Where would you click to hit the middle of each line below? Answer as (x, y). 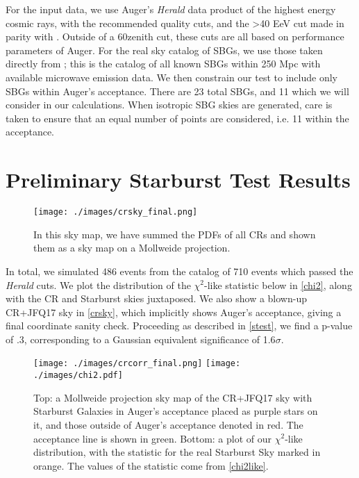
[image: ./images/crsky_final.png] (116, 212)
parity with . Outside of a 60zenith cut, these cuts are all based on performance (175, 36)
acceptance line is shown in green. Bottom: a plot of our (153, 438)
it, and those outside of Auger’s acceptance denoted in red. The (168, 424)
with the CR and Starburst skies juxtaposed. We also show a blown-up (156, 298)
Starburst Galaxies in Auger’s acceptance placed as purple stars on (176, 411)
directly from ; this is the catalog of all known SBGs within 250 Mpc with (163, 64)
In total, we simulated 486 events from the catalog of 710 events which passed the (179, 271)
